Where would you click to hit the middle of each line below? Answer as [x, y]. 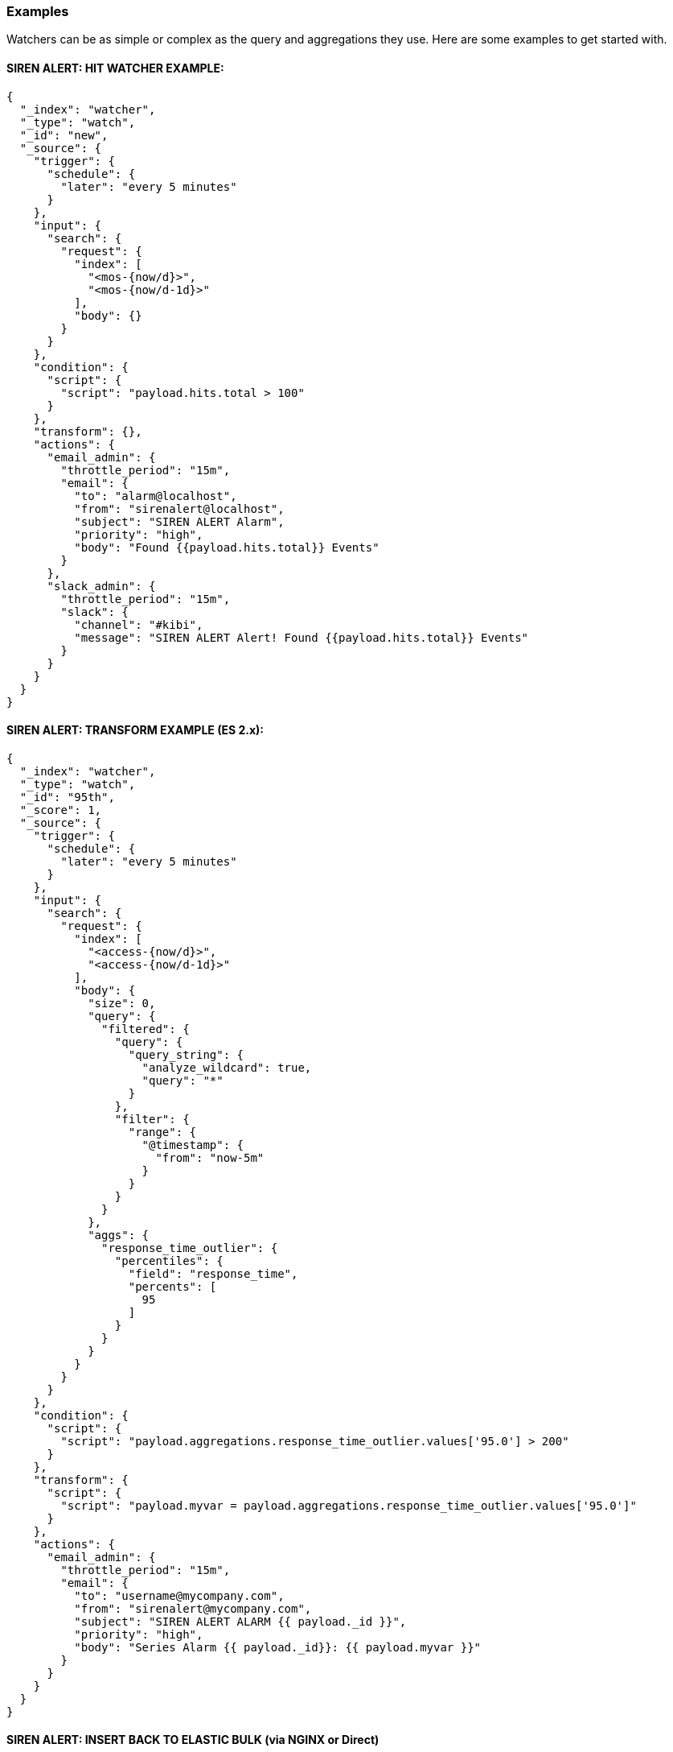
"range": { [162, 1132]
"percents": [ [172, 1286]
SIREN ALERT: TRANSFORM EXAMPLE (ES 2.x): [135, 730]
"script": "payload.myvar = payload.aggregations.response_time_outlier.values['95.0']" [349, 1505]
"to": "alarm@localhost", [156, 496]
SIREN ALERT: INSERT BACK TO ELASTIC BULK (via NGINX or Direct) [193, 1740]
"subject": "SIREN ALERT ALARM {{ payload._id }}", [240, 1621]
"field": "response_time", [213, 1273]
